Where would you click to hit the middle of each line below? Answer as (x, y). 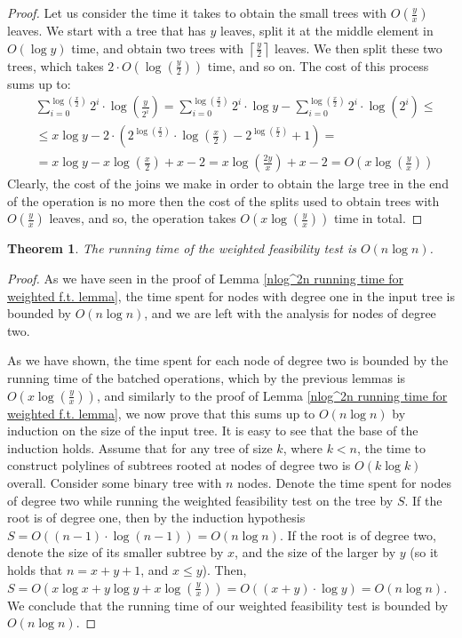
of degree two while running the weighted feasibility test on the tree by (200, 500)
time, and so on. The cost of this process (318, 65)
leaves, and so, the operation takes (143, 218)
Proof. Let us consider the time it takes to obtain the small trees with (197, 12)
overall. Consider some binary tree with (115, 482)
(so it (424, 552)
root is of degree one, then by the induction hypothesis (156, 518)
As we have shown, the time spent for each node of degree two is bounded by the (228, 360)
